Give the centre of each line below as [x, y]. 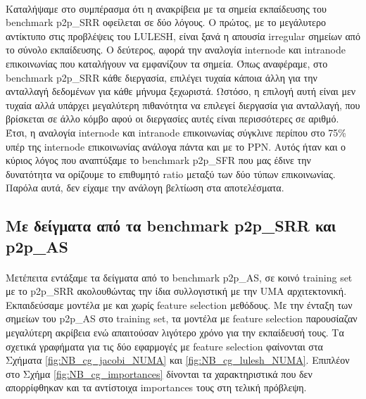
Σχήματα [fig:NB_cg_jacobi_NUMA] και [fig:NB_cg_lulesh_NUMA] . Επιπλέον [178, 360]
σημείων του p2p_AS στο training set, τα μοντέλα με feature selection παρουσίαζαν [182, 318]
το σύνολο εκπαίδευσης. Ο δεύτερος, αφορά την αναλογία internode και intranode [176, 50]
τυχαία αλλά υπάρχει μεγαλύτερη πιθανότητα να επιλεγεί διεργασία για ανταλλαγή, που [183, 104]
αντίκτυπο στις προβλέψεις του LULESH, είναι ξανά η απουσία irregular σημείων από [183, 36]
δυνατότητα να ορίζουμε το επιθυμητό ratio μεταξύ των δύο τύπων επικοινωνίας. [171, 173]
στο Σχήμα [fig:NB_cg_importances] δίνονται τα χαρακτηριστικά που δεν [159, 373]
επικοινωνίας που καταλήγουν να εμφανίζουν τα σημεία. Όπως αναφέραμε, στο [167, 63]
